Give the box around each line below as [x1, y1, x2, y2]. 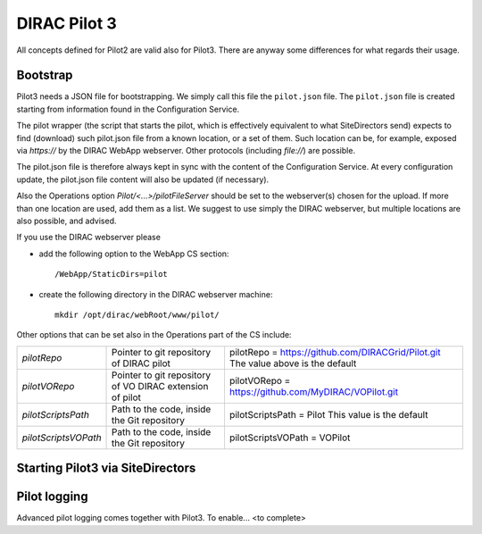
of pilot [112, 391, 142, 404]
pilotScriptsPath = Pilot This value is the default [229, 408, 428, 421]
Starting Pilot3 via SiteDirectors [16, 461, 196, 476]
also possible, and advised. [16, 215, 117, 226]
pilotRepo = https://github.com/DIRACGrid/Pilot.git [229, 346, 441, 358]
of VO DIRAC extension [112, 380, 209, 392]
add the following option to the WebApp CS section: [38, 248, 229, 259]
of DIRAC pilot [112, 357, 171, 370]
